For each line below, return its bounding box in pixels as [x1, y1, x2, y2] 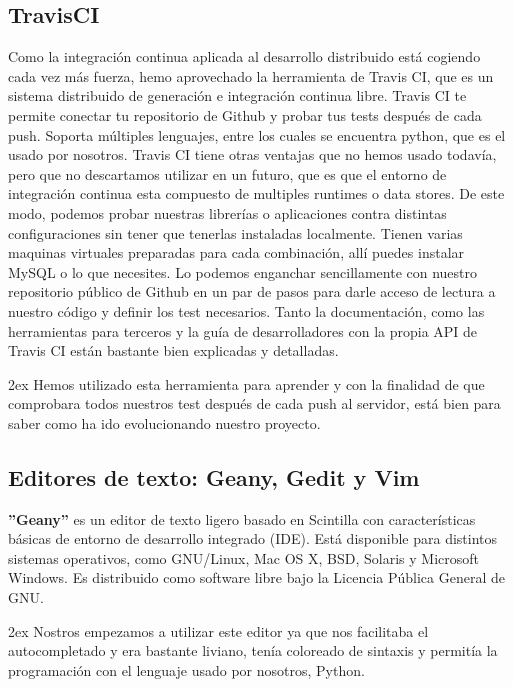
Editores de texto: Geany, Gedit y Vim [8, 461, 420, 492]
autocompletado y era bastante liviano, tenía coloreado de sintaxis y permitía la [8, 640, 498, 661]
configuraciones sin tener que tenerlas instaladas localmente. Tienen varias [8, 222, 463, 243]
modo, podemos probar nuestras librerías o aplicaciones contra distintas [8, 202, 447, 223]
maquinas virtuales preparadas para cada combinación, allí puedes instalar [8, 242, 465, 263]
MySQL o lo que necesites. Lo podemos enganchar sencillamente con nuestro [8, 261, 478, 282]
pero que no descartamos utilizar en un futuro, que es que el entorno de [8, 163, 447, 184]
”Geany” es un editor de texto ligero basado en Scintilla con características [8, 508, 476, 529]
